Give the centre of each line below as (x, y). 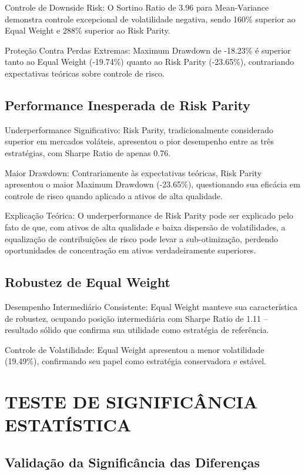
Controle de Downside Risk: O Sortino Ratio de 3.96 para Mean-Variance (137, 7)
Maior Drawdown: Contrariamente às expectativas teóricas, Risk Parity (133, 172)
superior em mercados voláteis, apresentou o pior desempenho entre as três (140, 141)
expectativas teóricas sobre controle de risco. (85, 73)
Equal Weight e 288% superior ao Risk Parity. (88, 30)
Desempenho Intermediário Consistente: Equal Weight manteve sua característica (151, 306)
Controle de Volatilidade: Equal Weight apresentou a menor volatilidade (135, 349)
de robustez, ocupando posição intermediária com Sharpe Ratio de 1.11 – (136, 318)
